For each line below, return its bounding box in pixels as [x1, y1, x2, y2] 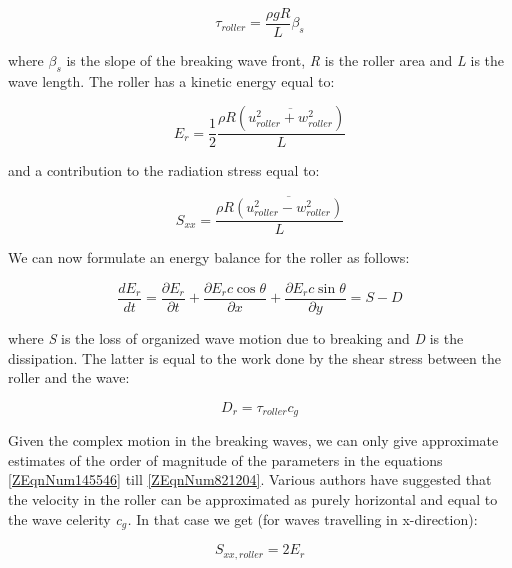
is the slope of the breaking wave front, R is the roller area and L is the [66, 50, 505, 71]
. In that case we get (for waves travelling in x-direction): [127, 508, 478, 529]
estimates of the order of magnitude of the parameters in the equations [8, 449, 443, 470]
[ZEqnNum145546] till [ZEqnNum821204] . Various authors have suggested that [8, 469, 492, 490]
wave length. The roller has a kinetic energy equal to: [8, 70, 335, 91]
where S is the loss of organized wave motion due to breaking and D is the [8, 327, 464, 348]
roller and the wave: [8, 367, 130, 388]
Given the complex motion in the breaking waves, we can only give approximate [8, 430, 499, 451]
